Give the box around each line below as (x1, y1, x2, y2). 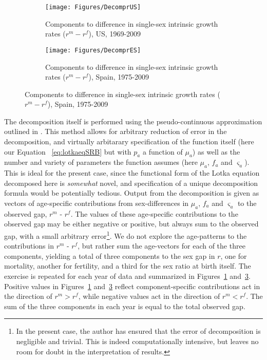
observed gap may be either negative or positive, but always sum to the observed (4, 218, 259, 229)
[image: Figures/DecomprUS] (45, 4, 141, 11)
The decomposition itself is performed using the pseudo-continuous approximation (4, 116, 262, 126)
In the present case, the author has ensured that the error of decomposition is (16, 326, 261, 336)
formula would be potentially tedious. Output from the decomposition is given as (4, 187, 259, 198)
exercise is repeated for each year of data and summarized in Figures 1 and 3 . (4, 271, 251, 281)
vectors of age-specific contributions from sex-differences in (4, 198, 189, 209)
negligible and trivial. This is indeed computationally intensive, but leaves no (16, 336, 259, 347)
